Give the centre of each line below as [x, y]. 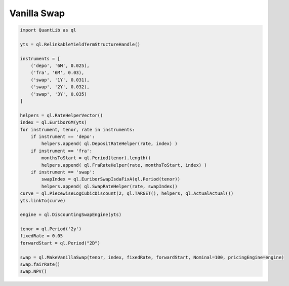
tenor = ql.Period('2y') [51, 229]
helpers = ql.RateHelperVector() [61, 115]
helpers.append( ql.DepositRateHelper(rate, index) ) [109, 144]
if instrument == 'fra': [61, 151]
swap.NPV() [33, 272]
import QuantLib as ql [48, 30]
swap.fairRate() [40, 264]
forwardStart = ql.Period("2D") [60, 243]
